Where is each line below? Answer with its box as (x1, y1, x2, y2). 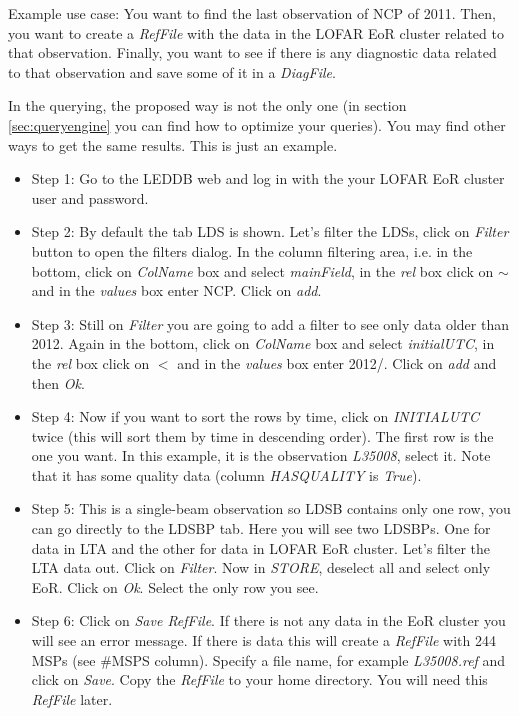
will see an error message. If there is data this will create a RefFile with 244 (31, 630, 497, 651)
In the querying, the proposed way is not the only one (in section (8, 95, 407, 116)
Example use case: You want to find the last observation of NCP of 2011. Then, (8, 3, 496, 23)
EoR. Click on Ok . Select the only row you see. (31, 576, 319, 597)
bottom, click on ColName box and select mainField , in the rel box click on (31, 260, 494, 281)
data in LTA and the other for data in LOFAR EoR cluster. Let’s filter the (31, 537, 491, 558)
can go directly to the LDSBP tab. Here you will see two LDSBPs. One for (31, 518, 491, 539)
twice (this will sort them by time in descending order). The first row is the (31, 425, 494, 446)
